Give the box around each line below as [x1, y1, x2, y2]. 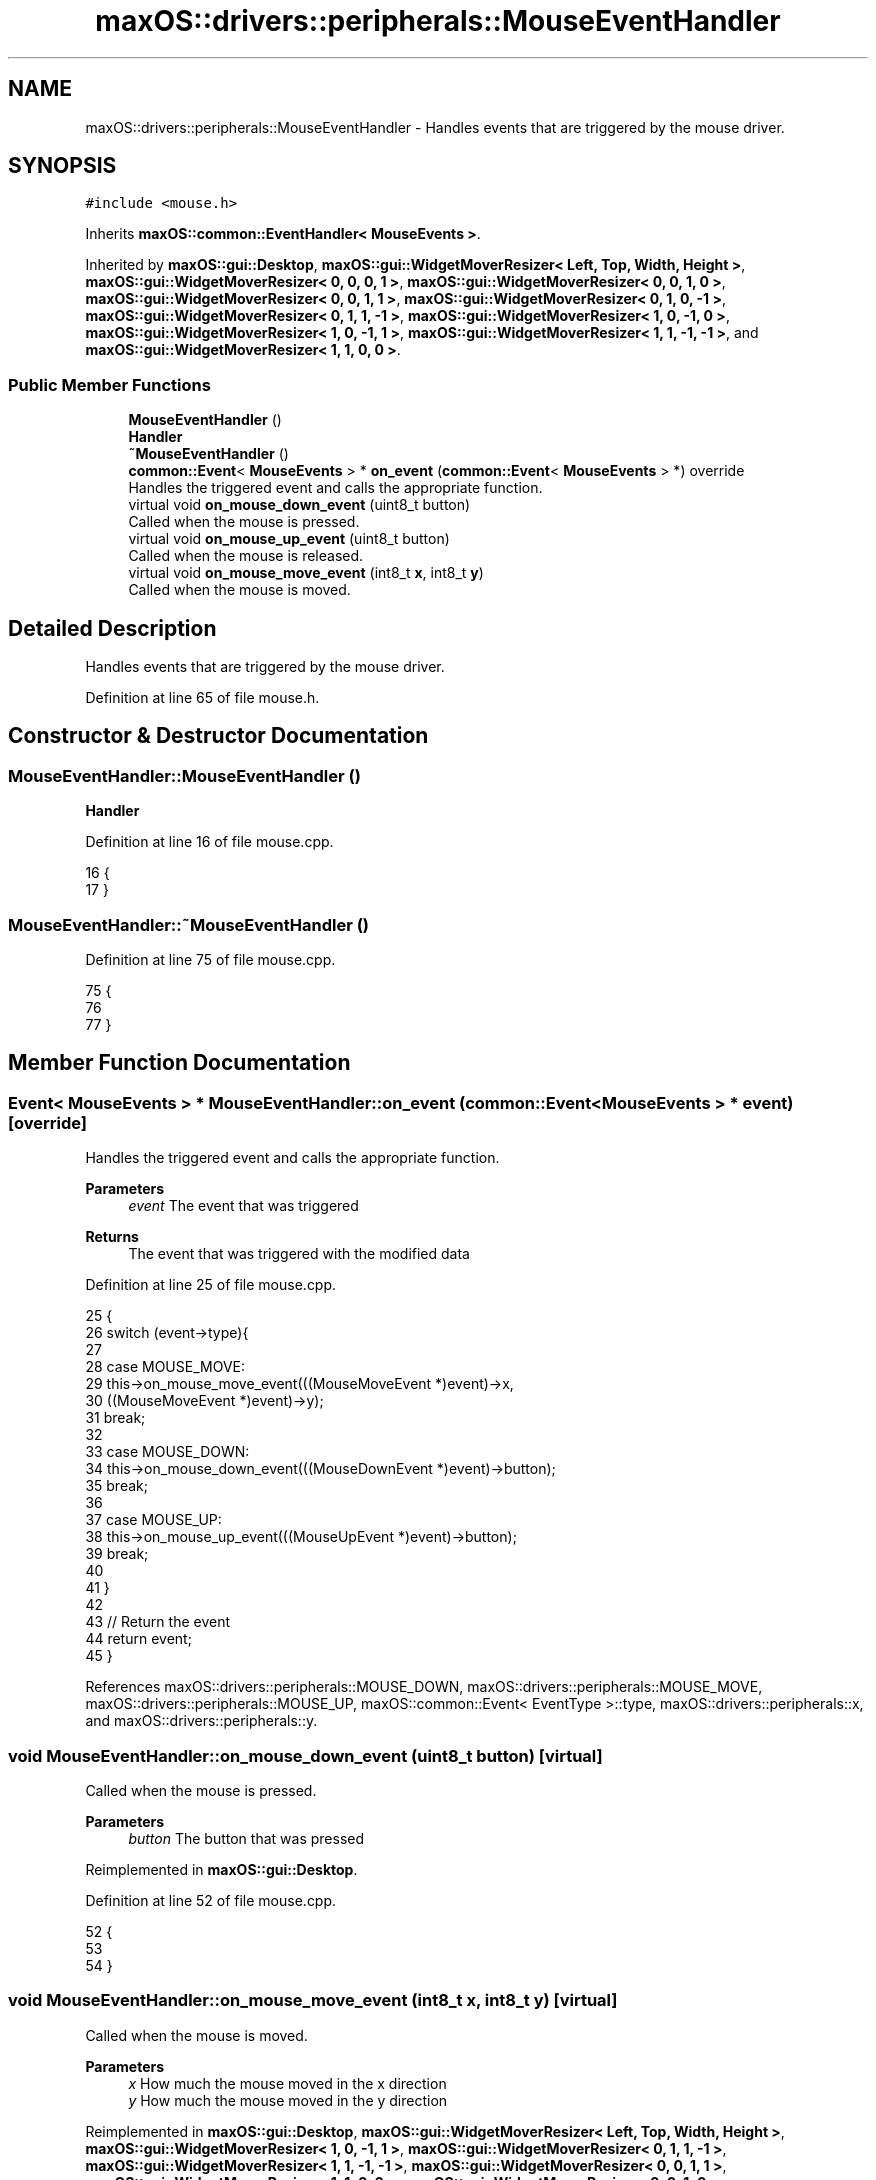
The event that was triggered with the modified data [128, 1245, 470, 1263]
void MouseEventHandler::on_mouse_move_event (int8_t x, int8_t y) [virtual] [8, 1990, 618, 2011]
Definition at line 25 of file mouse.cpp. [85, 1276, 337, 1294]
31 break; [85, 1409, 146, 1427]
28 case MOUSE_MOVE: [85, 1358, 246, 1376]
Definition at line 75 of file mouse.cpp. [85, 951, 336, 968]
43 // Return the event [85, 1613, 231, 1631]
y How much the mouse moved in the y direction [128, 2091, 448, 2109]
